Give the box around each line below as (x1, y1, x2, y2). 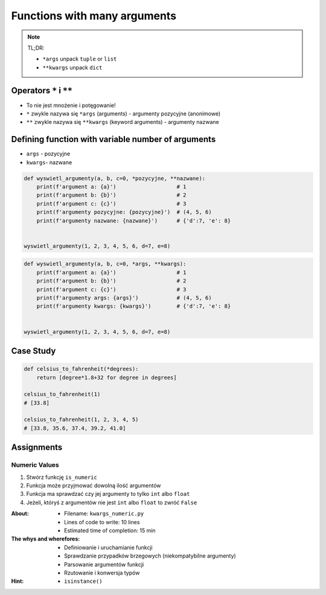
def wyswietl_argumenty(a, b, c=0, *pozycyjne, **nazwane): (24, 175, 206, 181)
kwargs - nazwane (26, 158, 72, 166)
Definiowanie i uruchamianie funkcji (64, 544, 153, 551)
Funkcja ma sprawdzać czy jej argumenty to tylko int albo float (26, 490, 190, 498)
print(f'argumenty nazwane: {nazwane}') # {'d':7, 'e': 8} (36, 217, 231, 224)
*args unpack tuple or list (42, 55, 117, 63)
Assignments (11, 442, 63, 453)
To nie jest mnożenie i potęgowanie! (26, 102, 116, 109)
